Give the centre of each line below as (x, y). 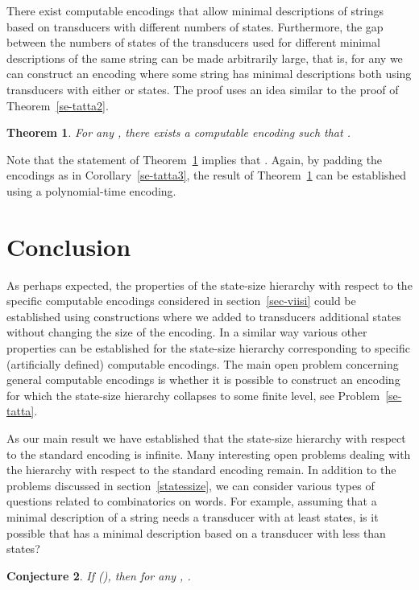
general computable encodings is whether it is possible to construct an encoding (203, 380)
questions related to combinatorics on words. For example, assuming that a (192, 501)
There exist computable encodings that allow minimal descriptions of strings (195, 10)
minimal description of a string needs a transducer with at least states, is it (193, 516)
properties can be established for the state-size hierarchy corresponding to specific (208, 348)
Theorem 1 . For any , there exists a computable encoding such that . (178, 132)
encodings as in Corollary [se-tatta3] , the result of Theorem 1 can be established (207, 175)
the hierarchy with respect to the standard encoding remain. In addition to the (201, 470)
